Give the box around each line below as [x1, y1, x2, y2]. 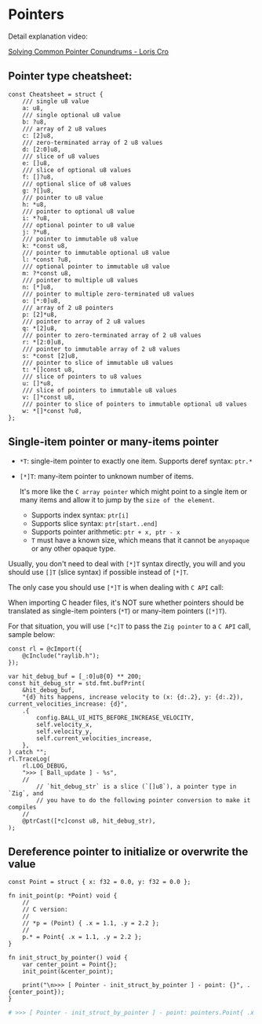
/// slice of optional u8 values [22, 166, 132, 174]
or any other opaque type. [31, 543, 116, 553]
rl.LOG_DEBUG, [22, 761, 68, 770]
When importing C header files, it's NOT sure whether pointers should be [8, 598, 245, 607]
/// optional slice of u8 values [22, 179, 132, 188]
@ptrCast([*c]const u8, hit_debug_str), [22, 816, 156, 825]
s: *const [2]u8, [22, 352, 79, 359]
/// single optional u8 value [22, 111, 122, 119]
